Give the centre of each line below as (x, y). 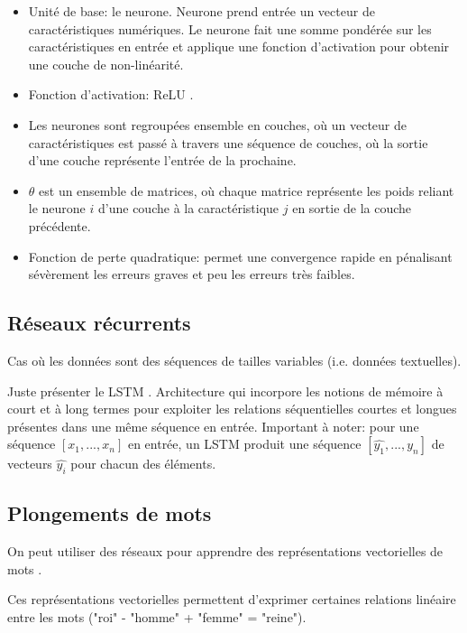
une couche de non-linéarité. (106, 64)
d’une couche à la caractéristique (189, 208)
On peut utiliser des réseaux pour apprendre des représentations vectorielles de (225, 551)
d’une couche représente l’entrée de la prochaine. (162, 160)
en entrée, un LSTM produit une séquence (244, 444)
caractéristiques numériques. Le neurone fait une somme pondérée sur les (230, 28)
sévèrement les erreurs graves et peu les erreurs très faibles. (192, 274)
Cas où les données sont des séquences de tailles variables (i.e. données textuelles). (234, 360)
